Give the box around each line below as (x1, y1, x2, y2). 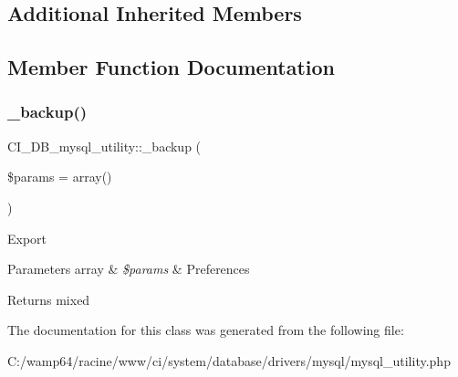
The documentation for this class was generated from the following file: (7, 320, 404, 340)
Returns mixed (7, 289, 90, 309)
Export (7, 228, 47, 247)
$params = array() (7, 167, 112, 186)
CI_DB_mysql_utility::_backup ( (7, 136, 202, 155)
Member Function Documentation (7, 53, 336, 81)
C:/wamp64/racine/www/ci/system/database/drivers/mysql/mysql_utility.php (7, 351, 451, 370)
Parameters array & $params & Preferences (7, 259, 250, 278)
